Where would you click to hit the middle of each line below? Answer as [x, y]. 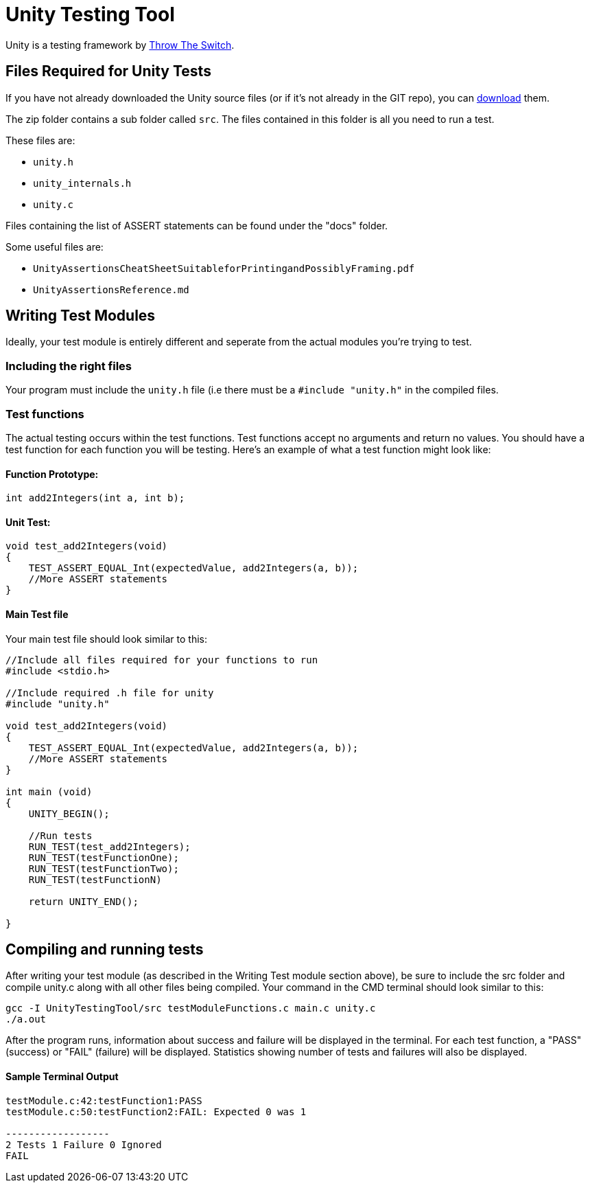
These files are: [40, 140]
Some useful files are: [55, 247]
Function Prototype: [52, 474]
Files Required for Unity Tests [108, 71]
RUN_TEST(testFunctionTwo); [104, 868]
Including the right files [69, 366]
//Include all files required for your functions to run [162, 660]
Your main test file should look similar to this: [106, 639]
